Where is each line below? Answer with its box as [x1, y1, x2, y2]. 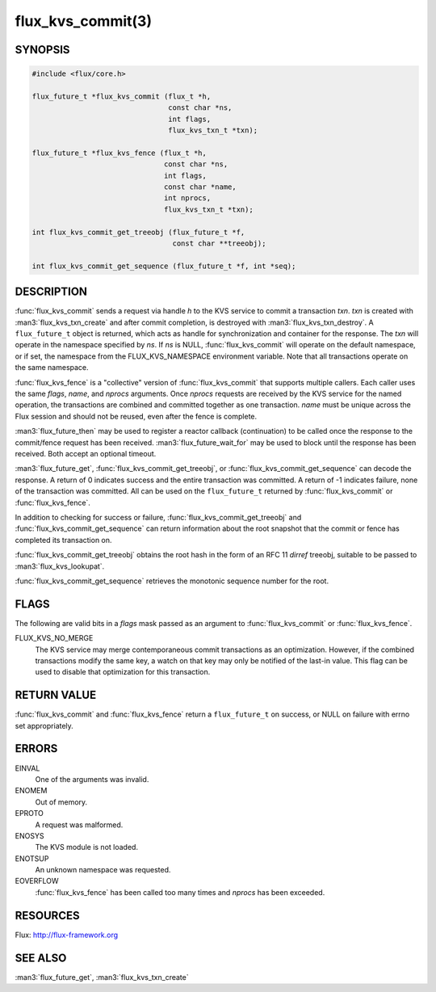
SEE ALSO [15, 951, 67, 965]
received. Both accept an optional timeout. [15, 448, 157, 458]
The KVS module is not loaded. [35, 843, 139, 852]
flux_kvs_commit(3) [15, 12, 153, 30]
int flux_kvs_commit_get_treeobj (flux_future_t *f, [31, 227, 245, 237]
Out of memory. [35, 797, 88, 807]
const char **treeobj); [172, 239, 266, 248]
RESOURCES [15, 909, 80, 923]
